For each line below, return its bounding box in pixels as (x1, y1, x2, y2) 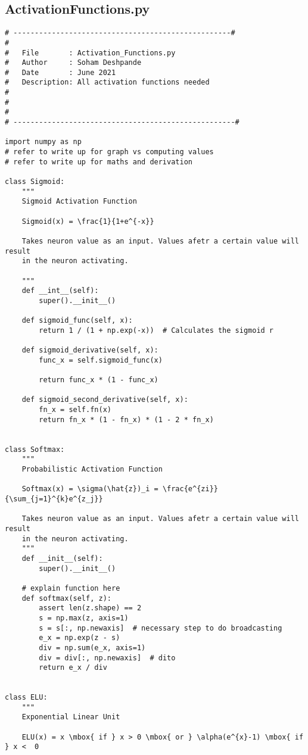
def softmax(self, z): (21, 594, 111, 603)
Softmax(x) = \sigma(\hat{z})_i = (21, 485, 158, 494)
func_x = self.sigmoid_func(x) (39, 355, 163, 364)
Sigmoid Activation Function (21, 197, 137, 206)
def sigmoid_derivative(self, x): (21, 346, 158, 355)
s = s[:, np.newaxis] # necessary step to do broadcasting (39, 623, 282, 632)
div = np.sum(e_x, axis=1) (39, 643, 146, 652)
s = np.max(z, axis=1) (39, 613, 129, 622)
